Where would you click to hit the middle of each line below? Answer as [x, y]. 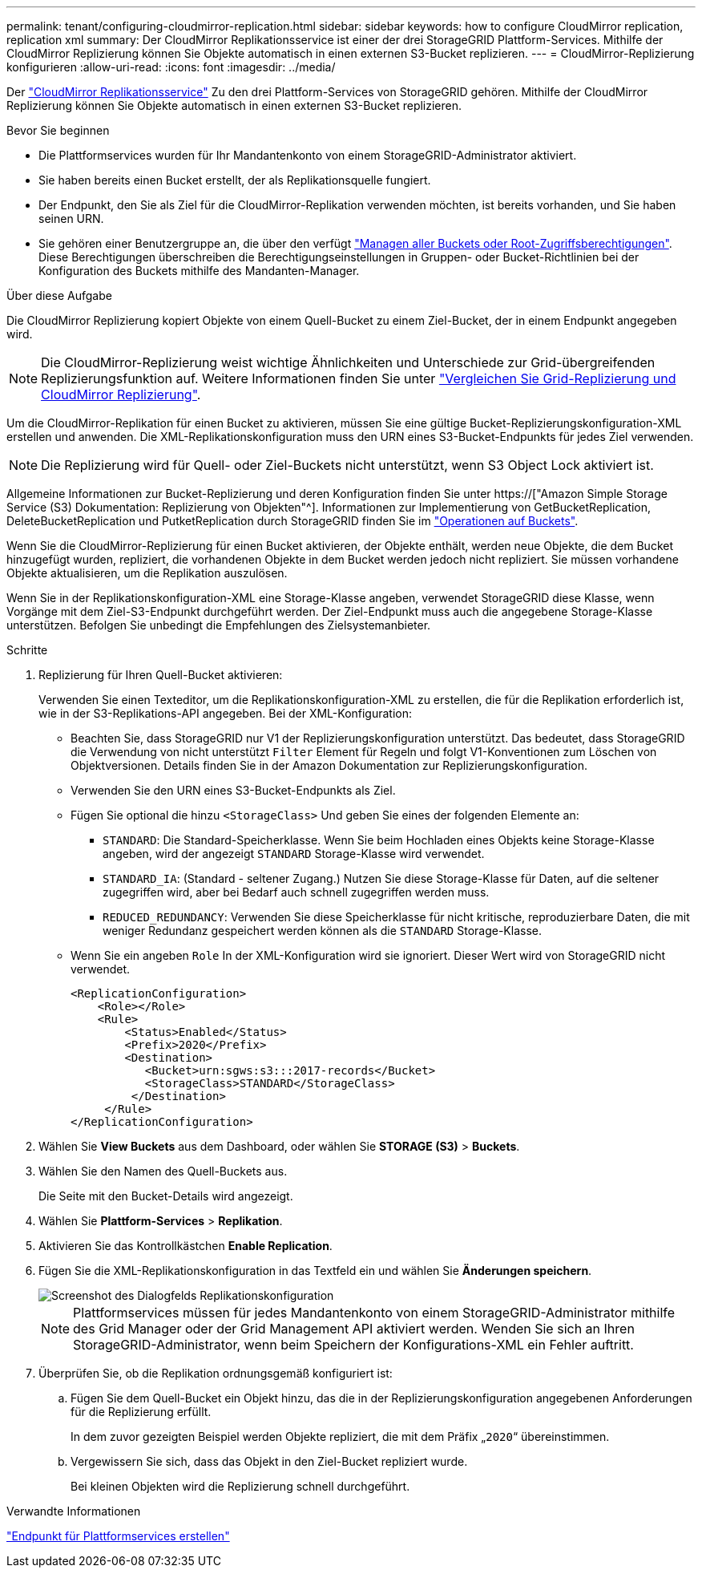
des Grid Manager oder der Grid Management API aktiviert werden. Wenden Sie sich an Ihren [354, 1329]
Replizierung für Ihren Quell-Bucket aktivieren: [161, 675]
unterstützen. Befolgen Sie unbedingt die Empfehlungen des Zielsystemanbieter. [219, 625]
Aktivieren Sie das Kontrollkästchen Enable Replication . [186, 1246]
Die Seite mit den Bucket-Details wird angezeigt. [166, 1196]
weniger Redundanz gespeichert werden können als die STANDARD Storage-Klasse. [322, 931]
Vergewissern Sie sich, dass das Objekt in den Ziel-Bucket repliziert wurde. [269, 1461]
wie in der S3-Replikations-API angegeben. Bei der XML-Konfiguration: [226, 713]
